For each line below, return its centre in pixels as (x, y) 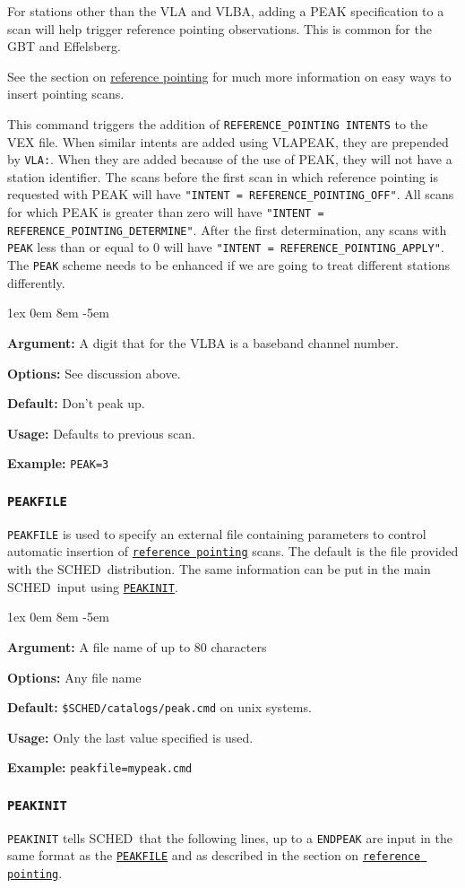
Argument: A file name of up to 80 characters (137, 646)
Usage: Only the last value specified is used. (130, 737)
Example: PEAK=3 (58, 463)
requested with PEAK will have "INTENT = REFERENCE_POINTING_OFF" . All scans (231, 194)
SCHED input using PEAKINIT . (93, 586)
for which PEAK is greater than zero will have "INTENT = (166, 212)
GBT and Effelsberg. (64, 46)
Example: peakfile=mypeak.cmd (100, 767)
